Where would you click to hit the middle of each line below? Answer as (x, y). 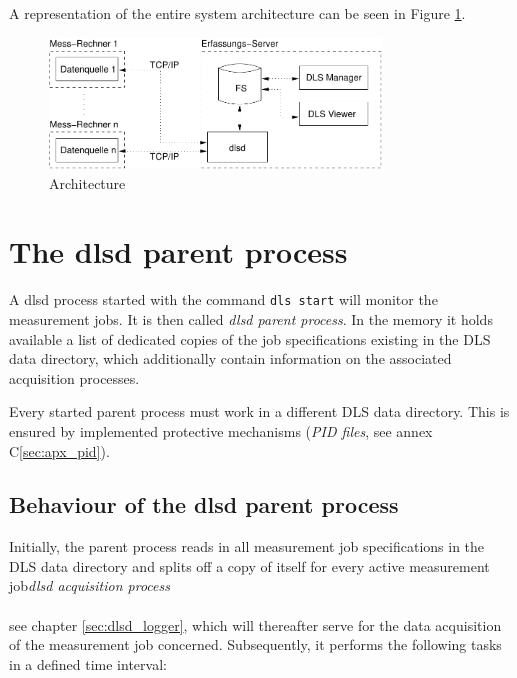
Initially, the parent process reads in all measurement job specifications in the (247, 546)
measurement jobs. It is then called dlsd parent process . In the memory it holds (251, 318)
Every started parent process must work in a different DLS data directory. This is (259, 411)
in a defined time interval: (88, 663)
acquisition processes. (74, 377)
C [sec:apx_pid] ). (59, 450)
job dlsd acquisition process (89, 585)
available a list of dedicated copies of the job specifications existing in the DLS (250, 338)
